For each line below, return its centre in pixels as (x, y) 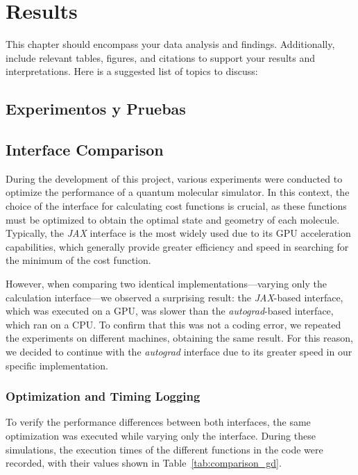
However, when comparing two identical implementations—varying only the (166, 284)
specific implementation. (57, 365)
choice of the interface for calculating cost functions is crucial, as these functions (176, 206)
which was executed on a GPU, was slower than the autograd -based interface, (170, 311)
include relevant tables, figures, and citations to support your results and (160, 57)
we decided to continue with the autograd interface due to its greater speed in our (179, 352)
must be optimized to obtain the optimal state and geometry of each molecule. (173, 219)
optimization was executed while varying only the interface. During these (161, 436)
